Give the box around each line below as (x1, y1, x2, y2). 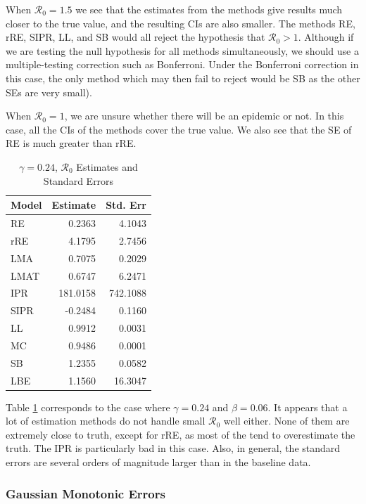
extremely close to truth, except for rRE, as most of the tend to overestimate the (6, 427, 355, 441)
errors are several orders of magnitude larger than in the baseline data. (6, 455, 311, 470)
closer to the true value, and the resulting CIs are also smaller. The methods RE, (6, 15, 355, 30)
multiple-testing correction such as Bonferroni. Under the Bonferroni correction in (6, 57, 359, 72)
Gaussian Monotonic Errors (6, 484, 165, 502)
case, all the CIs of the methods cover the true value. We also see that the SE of (6, 122, 352, 136)
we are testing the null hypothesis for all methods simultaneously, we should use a (6, 43, 359, 58)
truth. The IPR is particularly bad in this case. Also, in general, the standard (6, 441, 341, 455)
